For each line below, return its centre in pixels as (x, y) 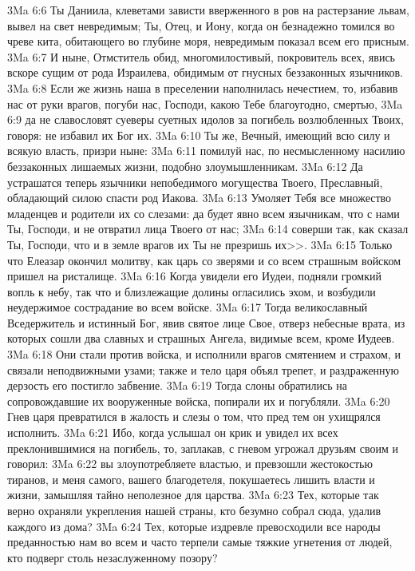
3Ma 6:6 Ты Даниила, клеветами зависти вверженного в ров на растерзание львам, (208, 10)
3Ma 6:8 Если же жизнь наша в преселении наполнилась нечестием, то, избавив (203, 87)
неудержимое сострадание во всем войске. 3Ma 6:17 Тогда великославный (188, 307)
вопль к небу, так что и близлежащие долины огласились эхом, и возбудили (192, 291)
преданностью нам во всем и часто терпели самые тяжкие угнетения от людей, (200, 542)
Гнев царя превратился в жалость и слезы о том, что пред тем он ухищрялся (194, 416)
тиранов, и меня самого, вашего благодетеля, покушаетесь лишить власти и (191, 479)
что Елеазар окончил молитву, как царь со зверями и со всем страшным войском (204, 260)
